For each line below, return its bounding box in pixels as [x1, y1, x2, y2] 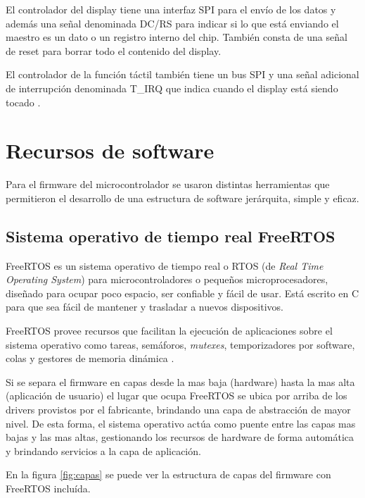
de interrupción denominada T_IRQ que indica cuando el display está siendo [6, 80, 338, 95]
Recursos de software [6, 136, 214, 165]
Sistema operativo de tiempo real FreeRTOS [6, 225, 335, 247]
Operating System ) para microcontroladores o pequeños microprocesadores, [6, 272, 328, 287]
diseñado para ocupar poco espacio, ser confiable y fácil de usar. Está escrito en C [6, 285, 359, 300]
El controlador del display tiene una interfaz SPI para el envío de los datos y [6, 2, 336, 16]
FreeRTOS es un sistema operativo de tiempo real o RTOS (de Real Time [6, 258, 324, 273]
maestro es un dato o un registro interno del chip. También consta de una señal [6, 30, 347, 44]
